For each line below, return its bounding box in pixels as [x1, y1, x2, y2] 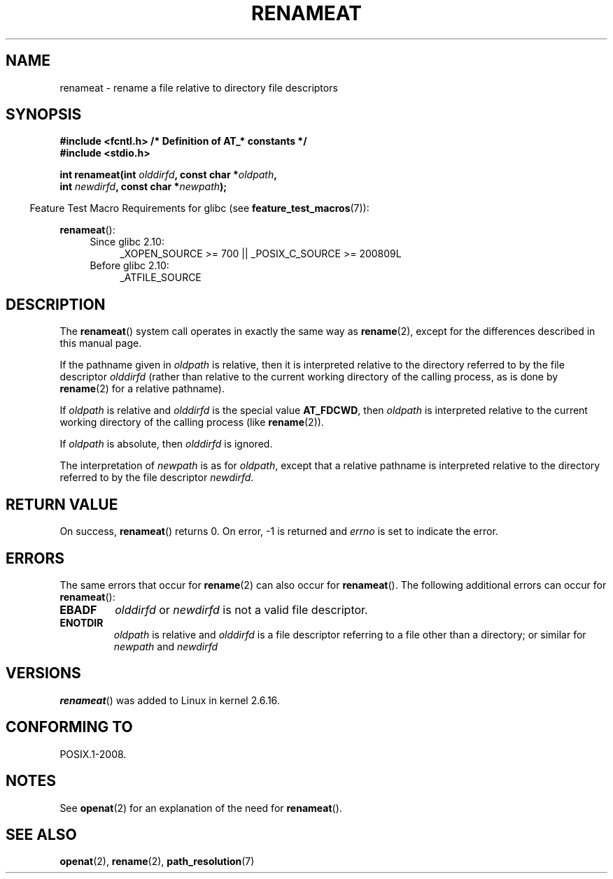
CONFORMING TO [6, 718, 133, 736]
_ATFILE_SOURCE [120, 271, 202, 284]
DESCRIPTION [6, 295, 106, 313]
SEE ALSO [6, 825, 77, 843]
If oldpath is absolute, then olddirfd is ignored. [59, 438, 273, 450]
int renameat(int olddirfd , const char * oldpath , [59, 169, 277, 181]
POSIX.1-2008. [59, 748, 127, 760]
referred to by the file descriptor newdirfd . [59, 471, 254, 484]
